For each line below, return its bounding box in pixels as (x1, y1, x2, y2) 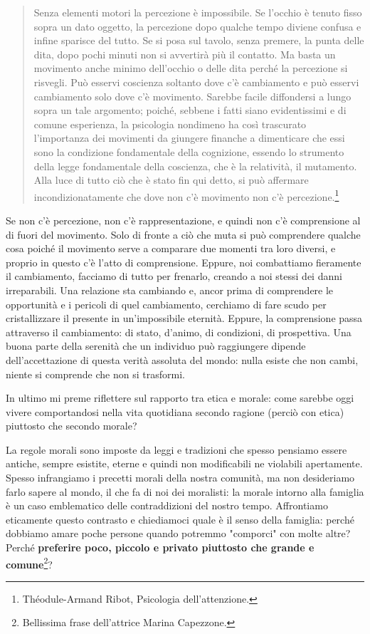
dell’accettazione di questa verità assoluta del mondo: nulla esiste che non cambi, (6, 352, 359, 367)
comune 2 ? (6, 554, 53, 571)
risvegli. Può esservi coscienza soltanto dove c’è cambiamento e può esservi (33, 74, 359, 89)
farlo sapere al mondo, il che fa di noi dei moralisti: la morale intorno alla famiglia (6, 484, 364, 499)
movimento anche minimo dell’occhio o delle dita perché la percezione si (33, 61, 348, 76)
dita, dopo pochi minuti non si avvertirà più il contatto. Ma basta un (33, 46, 336, 61)
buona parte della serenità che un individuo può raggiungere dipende (6, 338, 306, 353)
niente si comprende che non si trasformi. (6, 366, 185, 381)
